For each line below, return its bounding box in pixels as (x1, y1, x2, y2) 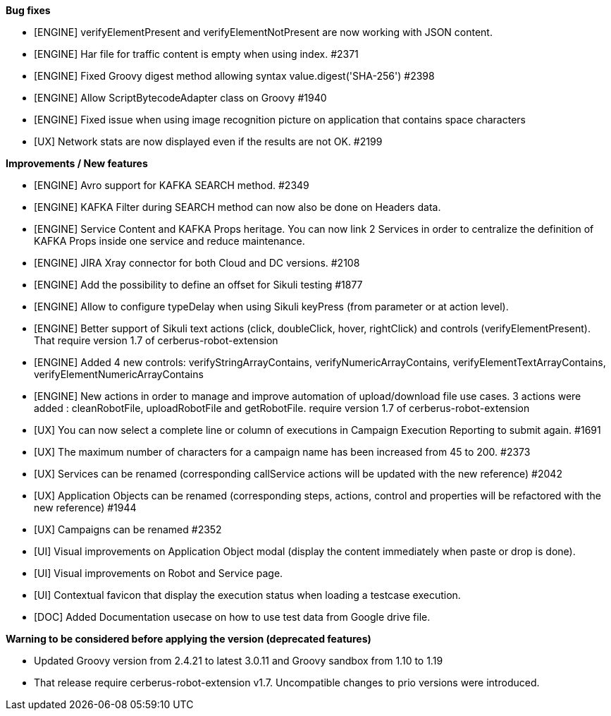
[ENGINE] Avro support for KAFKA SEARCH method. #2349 (34, 179, 309, 191)
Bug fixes (6, 4, 51, 16)
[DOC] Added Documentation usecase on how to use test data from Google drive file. (34, 611, 431, 623)
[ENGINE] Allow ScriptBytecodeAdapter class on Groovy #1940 (34, 92, 327, 104)
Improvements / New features (6, 157, 148, 169)
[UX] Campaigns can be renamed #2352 (34, 523, 222, 535)
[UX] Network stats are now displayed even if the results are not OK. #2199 (34, 135, 383, 147)
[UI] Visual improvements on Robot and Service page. (34, 567, 283, 579)
